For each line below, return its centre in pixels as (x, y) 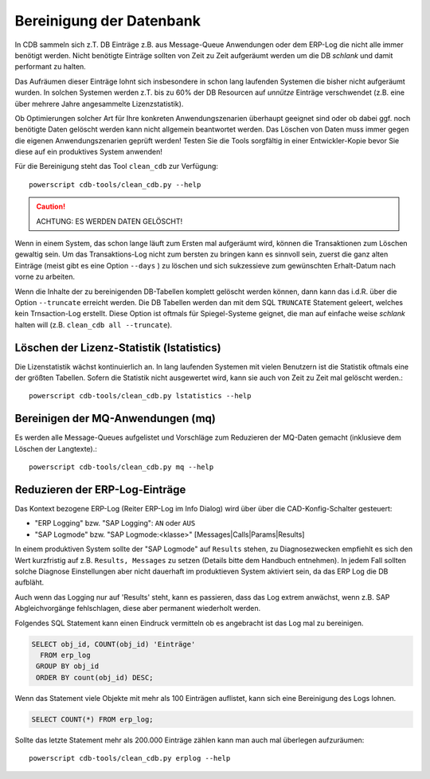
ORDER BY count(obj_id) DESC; (95, 677)
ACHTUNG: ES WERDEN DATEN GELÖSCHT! (109, 221)
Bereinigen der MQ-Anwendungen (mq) (115, 419)
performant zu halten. (51, 67)
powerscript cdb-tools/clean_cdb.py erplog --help (130, 758)
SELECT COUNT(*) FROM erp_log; (93, 719)
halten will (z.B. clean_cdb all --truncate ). (94, 325)
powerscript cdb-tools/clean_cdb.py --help (115, 184)
